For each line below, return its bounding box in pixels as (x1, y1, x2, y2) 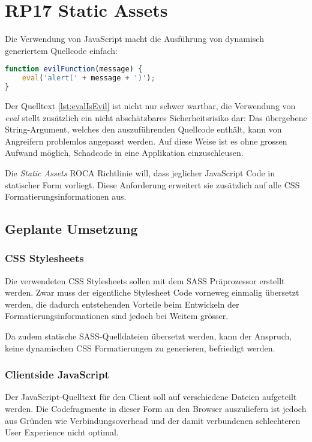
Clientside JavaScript (5, 367, 109, 382)
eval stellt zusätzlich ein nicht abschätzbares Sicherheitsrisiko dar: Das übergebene (5, 111, 307, 124)
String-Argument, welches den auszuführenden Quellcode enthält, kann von (5, 123, 282, 136)
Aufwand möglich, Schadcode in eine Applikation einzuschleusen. (5, 146, 244, 159)
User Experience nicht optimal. (5, 426, 119, 438)
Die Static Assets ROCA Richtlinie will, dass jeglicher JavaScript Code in (5, 166, 275, 179)
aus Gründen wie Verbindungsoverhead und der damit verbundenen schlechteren (5, 414, 301, 426)
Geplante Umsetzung (5, 220, 138, 238)
